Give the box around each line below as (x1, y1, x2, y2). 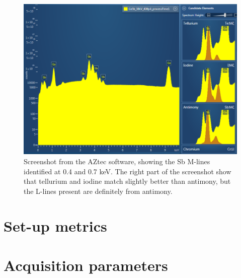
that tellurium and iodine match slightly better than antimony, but (24, 176, 231, 186)
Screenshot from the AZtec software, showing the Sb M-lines (24, 156, 210, 166)
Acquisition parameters (4, 254, 168, 275)
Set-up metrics (4, 215, 107, 236)
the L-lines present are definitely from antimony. (24, 185, 173, 196)
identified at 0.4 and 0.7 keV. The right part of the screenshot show (24, 166, 231, 176)
